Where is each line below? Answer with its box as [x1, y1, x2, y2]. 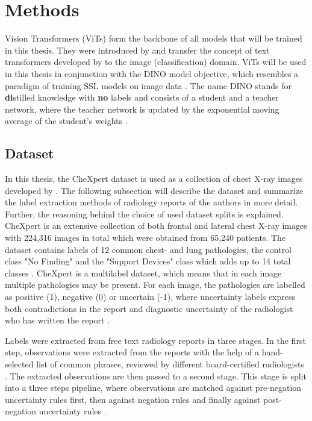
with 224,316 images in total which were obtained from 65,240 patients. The [5, 231, 286, 244]
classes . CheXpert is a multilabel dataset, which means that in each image [5, 266, 282, 279]
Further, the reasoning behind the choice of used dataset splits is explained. [5, 207, 284, 220]
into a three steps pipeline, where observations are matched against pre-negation [5, 381, 302, 394]
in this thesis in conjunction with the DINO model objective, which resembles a [5, 67, 299, 80]
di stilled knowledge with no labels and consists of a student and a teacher [5, 91, 279, 104]
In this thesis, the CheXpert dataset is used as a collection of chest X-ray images [5, 172, 303, 185]
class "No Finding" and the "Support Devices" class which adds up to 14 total [5, 255, 291, 267]
